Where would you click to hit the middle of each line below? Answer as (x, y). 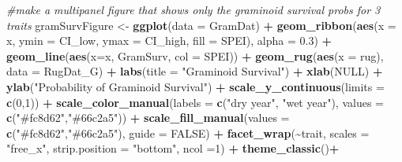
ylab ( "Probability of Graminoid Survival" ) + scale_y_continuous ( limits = (195, 86)
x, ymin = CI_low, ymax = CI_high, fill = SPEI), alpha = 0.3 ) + (169, 40)
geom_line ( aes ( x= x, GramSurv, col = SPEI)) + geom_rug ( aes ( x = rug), (195, 55)
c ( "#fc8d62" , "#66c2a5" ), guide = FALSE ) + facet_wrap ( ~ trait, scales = (188, 133)
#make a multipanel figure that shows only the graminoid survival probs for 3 (193, 9)
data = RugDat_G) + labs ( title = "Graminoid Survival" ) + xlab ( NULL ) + (195, 71)
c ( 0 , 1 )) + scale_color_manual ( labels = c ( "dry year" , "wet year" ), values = (195, 102)
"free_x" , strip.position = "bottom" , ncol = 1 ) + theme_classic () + (173, 148)
